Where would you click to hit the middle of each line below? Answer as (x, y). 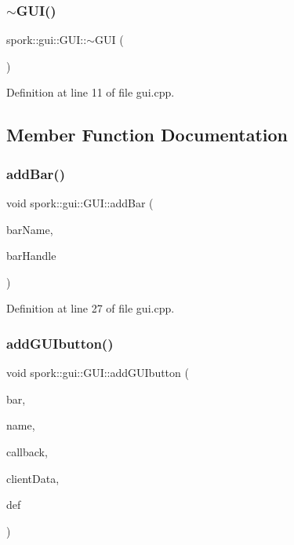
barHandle (31, 256)
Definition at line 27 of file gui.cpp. (91, 308)
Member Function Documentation (147, 135)
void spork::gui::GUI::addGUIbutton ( (98, 373)
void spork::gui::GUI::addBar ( (80, 203)
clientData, (33, 478)
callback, (27, 451)
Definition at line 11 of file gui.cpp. (91, 92)
